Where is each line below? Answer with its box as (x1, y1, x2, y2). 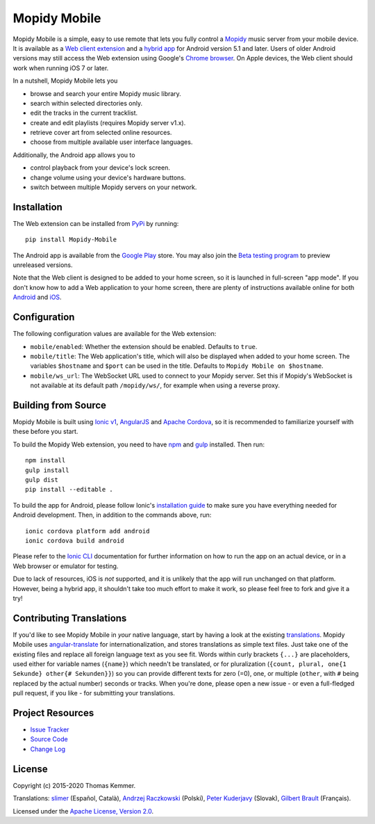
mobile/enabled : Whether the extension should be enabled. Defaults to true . (30, 342, 258, 350)
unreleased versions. (12, 261, 73, 269)
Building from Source (12, 399, 107, 411)
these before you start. (12, 428, 78, 436)
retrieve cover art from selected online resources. (30, 129, 172, 137)
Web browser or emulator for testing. (12, 562, 119, 570)
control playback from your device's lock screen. (30, 163, 170, 172)
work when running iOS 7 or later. (12, 63, 109, 72)
